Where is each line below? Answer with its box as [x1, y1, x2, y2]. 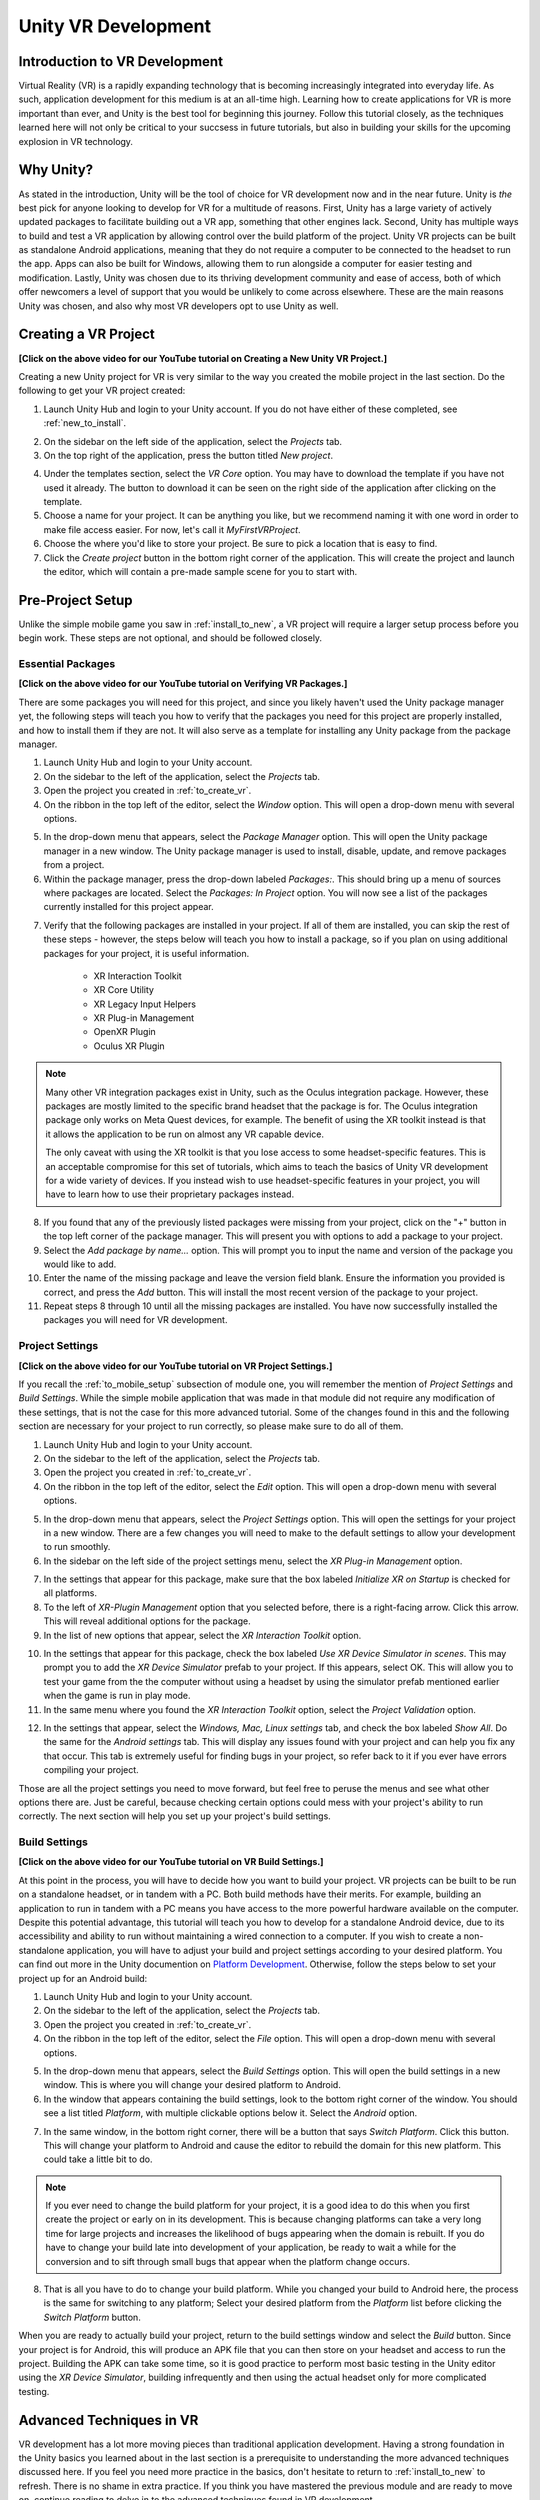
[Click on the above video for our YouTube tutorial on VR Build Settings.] [18, 1856, 324, 1868]
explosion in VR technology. [18, 135, 134, 147]
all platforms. [43, 1587, 97, 1599]
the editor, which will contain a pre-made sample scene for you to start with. [43, 566, 358, 578]
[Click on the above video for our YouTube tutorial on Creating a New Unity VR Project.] [18, 352, 388, 364]
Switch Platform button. [43, 2311, 142, 2323]
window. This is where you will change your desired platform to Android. [43, 2079, 342, 2091]
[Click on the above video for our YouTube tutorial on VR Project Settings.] [18, 1360, 333, 1372]
